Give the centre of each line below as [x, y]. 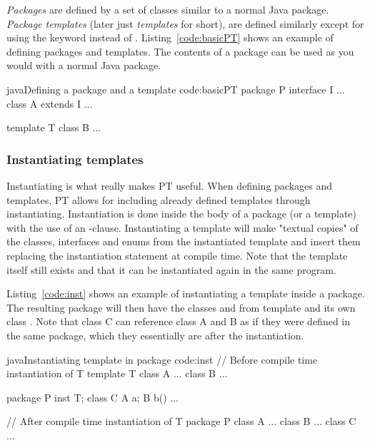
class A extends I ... [50, 103]
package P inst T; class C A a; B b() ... [92, 397]
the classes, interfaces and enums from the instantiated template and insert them [184, 241]
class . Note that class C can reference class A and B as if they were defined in [179, 321]
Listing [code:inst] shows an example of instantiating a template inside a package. [186, 293]
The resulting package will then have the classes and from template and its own [181, 307]
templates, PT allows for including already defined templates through [159, 199]
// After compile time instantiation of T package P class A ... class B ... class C [181, 421]
